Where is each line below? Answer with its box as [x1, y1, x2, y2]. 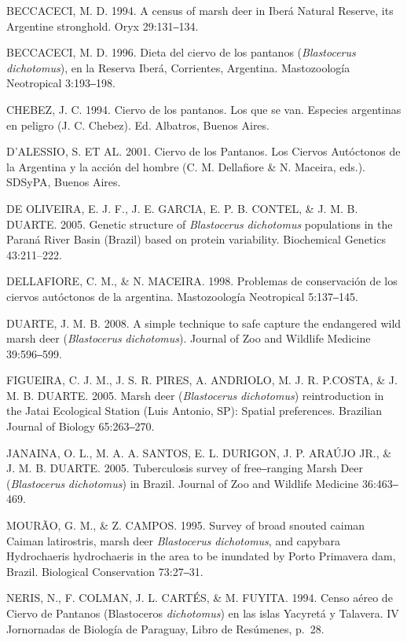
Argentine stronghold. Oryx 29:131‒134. [6, 17, 199, 34]
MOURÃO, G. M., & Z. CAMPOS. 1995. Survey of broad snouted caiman [6, 517, 365, 534]
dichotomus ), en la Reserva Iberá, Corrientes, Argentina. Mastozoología [6, 59, 350, 75]
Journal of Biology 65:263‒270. [6, 418, 155, 435]
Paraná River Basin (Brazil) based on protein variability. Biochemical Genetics [6, 231, 386, 248]
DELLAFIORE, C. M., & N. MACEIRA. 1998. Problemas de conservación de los [6, 273, 398, 289]
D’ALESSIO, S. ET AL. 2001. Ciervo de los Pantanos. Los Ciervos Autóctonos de [6, 143, 401, 160]
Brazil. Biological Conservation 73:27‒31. [6, 563, 203, 579]
